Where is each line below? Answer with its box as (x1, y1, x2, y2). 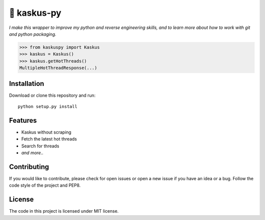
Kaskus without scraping (21, 129, 72, 135)
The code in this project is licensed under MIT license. (9, 208, 119, 214)
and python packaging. (9, 31, 56, 37)
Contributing (9, 163, 49, 171)
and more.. (21, 150, 44, 156)
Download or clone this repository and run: (9, 92, 96, 98)
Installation (9, 79, 44, 88)
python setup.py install (18, 104, 78, 109)
